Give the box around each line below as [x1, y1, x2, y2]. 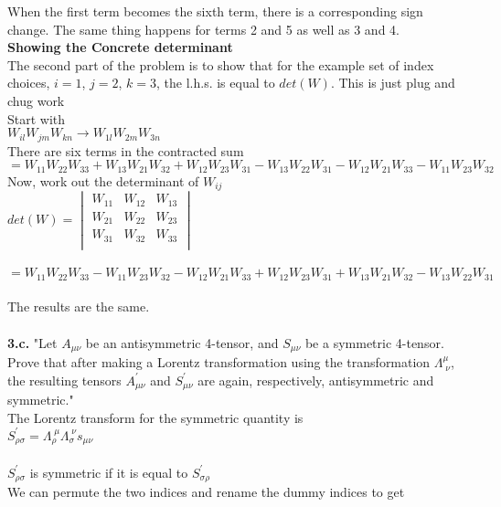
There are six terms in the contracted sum [7, 141, 244, 160]
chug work [7, 90, 65, 110]
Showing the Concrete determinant [7, 37, 233, 57]
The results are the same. [7, 297, 150, 316]
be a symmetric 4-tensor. [304, 333, 444, 352]
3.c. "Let [7, 333, 58, 352]
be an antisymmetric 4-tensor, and [85, 333, 279, 352]
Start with [7, 109, 66, 128]
